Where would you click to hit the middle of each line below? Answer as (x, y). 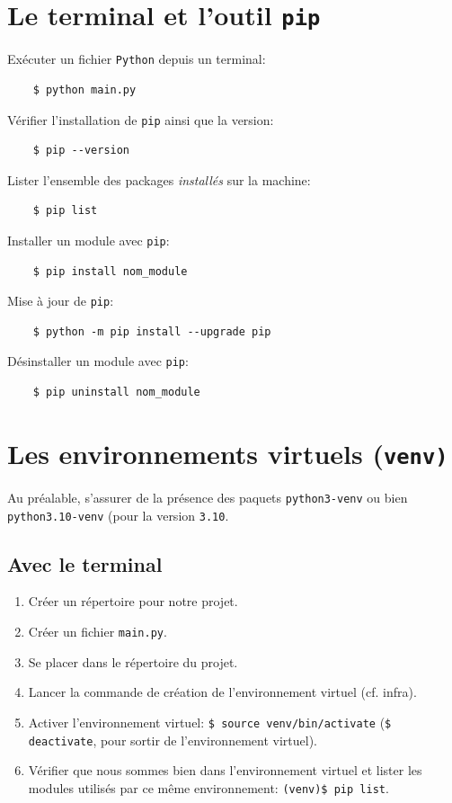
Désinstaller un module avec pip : (98, 361)
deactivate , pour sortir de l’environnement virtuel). (173, 740)
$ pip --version (81, 151)
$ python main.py (84, 89)
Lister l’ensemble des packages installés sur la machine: (159, 179)
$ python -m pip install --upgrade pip (152, 331)
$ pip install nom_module (110, 271)
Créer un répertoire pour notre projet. (133, 601)
